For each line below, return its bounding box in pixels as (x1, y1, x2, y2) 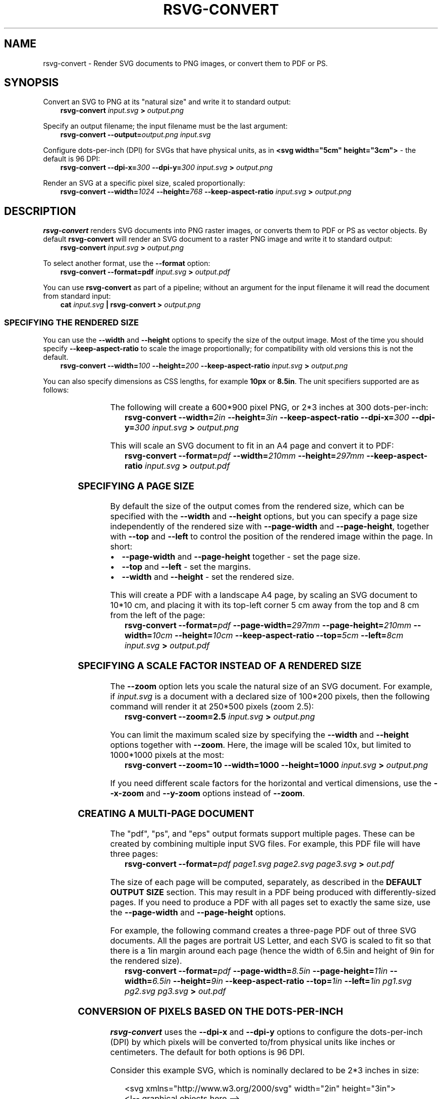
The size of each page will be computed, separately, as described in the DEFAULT (110, 877, 422, 888)
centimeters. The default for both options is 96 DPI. (110, 1047, 305, 1057)
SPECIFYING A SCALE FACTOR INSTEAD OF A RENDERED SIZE (78, 660, 362, 672)
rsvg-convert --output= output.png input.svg (60, 130, 211, 139)
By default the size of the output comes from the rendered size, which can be (110, 501, 405, 512)
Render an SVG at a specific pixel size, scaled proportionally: (43, 179, 245, 188)
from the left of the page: (110, 610, 205, 621)
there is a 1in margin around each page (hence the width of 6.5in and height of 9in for (110, 946, 434, 956)
